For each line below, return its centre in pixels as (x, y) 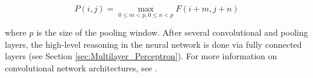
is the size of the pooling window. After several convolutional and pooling (172, 32)
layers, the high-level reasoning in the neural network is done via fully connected (153, 44)
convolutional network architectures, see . (81, 68)
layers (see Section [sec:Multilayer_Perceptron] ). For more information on (141, 56)
